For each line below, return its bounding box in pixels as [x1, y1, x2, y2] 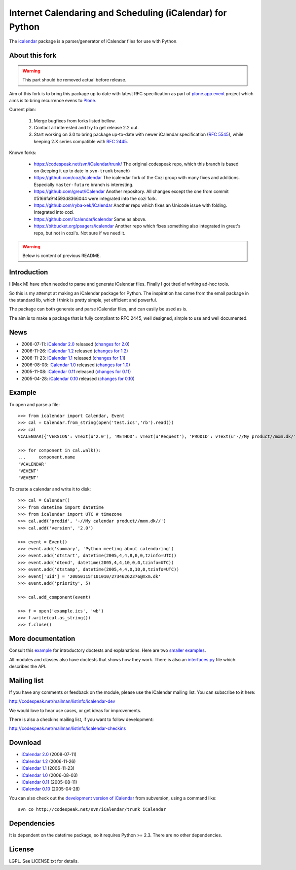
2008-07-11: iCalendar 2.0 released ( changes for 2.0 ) [21, 341, 130, 347]
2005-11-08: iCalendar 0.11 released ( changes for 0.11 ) [21, 369, 131, 375]
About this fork [9, 51, 57, 60]
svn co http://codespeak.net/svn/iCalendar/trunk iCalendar [18, 807, 166, 812]
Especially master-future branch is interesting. [34, 182, 134, 188]
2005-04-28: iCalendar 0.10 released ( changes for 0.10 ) [21, 376, 135, 381]
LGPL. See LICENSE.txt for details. [9, 858, 79, 864]
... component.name [18, 454, 75, 460]
